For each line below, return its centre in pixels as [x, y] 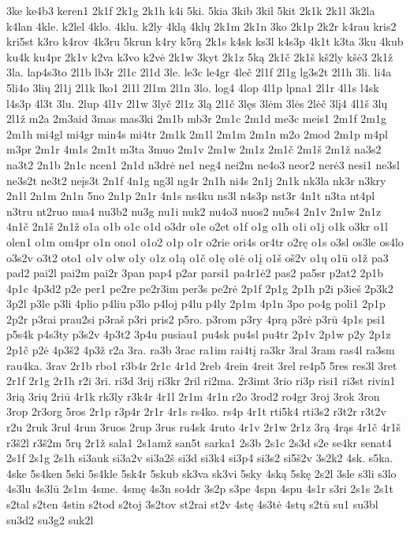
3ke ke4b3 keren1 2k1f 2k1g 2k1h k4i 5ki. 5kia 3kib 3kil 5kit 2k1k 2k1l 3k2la [191, 10]
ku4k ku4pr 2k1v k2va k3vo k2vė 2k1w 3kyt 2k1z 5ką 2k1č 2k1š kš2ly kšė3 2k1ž [200, 56]
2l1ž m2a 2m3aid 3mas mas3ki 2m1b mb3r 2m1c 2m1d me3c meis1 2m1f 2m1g [196, 118]
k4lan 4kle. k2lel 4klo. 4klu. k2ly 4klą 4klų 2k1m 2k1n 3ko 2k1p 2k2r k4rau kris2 [201, 26]
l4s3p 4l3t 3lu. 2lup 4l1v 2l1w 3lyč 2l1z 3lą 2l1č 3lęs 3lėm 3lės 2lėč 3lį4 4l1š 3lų [197, 103]
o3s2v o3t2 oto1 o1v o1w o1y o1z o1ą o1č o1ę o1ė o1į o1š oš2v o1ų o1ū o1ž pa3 [198, 257]
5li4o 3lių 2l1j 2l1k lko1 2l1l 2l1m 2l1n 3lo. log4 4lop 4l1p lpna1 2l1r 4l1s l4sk [193, 87]
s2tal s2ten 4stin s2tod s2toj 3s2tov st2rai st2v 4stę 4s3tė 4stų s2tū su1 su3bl [192, 504]
